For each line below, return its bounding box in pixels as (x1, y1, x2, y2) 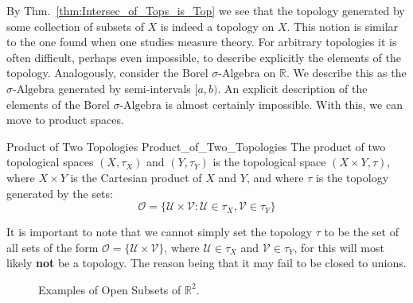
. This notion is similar (286, 17, 399, 34)
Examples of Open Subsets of (38, 281, 181, 297)
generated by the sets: (6, 185, 113, 201)
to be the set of (324, 223, 399, 240)
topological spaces (6, 153, 94, 170)
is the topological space (212, 153, 326, 170)
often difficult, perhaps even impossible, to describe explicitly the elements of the (6, 49, 401, 65)
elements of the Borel (6, 95, 110, 112)
